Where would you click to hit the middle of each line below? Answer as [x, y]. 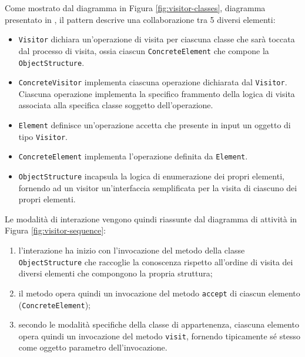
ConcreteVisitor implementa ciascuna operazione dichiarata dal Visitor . [153, 82]
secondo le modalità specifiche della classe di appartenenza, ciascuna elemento [159, 324]
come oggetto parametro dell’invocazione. [93, 347]
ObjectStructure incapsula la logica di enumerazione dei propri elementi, [151, 176]
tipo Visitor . [43, 136]
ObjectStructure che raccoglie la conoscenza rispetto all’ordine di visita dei [156, 261]
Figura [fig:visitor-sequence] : [55, 230]
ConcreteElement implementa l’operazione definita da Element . [133, 156]
